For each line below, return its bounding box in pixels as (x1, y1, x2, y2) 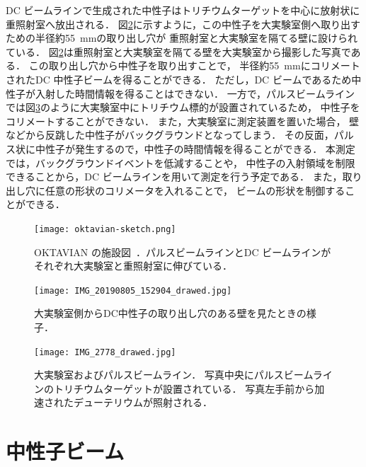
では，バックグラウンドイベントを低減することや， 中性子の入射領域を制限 (6, 155, 355, 170)
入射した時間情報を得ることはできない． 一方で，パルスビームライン (35, 86, 355, 100)
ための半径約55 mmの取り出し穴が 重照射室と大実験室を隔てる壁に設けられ (6, 30, 358, 45)
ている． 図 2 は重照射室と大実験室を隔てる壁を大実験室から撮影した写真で (6, 44, 351, 59)
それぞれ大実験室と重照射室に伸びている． (34, 258, 232, 273)
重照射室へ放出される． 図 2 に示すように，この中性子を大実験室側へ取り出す (6, 16, 360, 31)
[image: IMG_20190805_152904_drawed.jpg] (34, 285, 232, 296)
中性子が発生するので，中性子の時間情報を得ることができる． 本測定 (35, 141, 355, 156)
